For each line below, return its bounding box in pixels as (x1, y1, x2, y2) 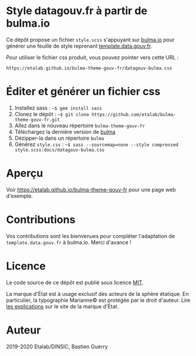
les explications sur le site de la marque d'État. (6, 302, 119, 310)
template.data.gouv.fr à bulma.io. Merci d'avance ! (6, 239, 131, 246)
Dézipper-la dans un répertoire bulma (14, 134, 104, 141)
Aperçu (6, 167, 43, 180)
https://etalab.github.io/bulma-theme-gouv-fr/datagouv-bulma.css (6, 65, 172, 71)
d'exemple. (6, 192, 34, 199)
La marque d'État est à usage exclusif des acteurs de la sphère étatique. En (6, 290, 189, 297)
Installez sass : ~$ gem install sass (14, 104, 102, 111)
